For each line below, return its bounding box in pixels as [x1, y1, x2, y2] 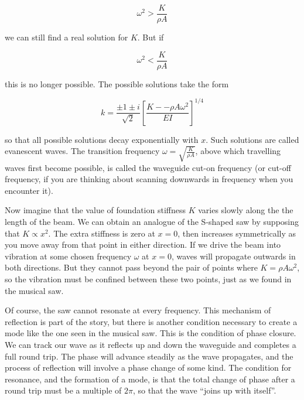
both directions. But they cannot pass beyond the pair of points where [5, 261, 258, 273]
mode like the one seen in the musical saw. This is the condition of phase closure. [5, 327, 296, 339]
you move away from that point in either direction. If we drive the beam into [5, 238, 281, 251]
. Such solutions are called [206, 133, 299, 145]
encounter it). [5, 184, 53, 196]
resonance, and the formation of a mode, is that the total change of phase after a [5, 372, 295, 385]
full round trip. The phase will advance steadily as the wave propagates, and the [5, 350, 293, 362]
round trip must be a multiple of [5, 384, 122, 396]
